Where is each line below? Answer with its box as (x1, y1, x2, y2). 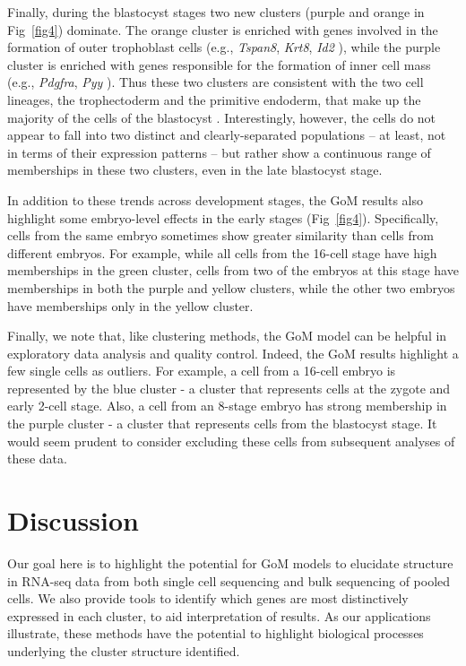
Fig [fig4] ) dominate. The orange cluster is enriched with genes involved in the (7, 20, 438, 39)
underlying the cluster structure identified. (7, 641, 240, 660)
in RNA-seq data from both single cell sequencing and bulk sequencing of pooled (7, 571, 451, 590)
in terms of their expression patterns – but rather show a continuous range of (7, 143, 431, 161)
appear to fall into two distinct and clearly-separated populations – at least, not (7, 125, 446, 144)
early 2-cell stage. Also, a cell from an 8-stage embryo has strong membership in (7, 396, 447, 415)
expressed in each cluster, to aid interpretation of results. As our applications (7, 606, 431, 625)
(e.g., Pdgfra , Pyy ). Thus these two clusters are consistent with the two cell (7, 73, 424, 91)
